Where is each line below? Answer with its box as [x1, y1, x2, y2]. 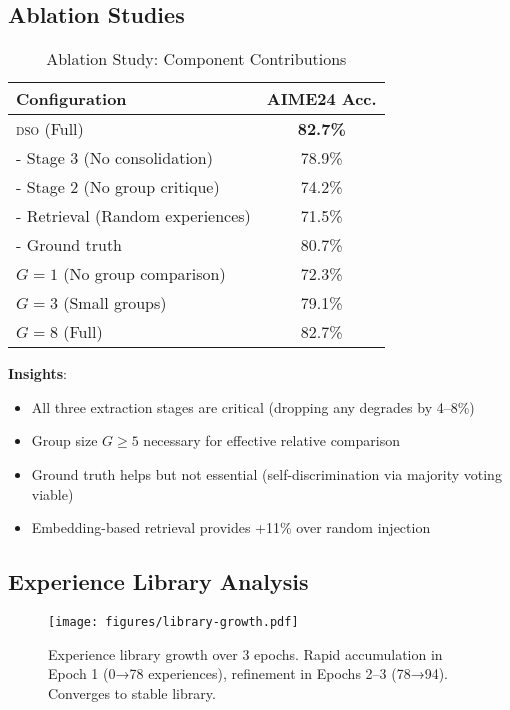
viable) [31, 483, 74, 504]
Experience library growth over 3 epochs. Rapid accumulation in [48, 643, 443, 664]
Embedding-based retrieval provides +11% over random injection [31, 517, 431, 538]
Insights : [8, 363, 67, 384]
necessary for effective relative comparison [143, 430, 400, 451]
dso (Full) [16, 117, 84, 141]
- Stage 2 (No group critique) [16, 175, 220, 199]
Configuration [16, 87, 127, 111]
